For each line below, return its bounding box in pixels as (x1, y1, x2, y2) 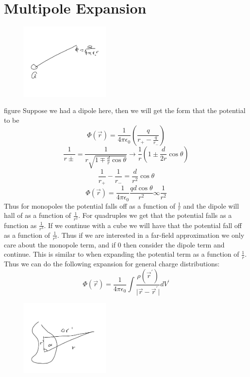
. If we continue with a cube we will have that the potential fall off (44, 220, 242, 230)
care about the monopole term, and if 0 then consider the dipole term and (4, 239, 225, 249)
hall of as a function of (4, 210, 71, 220)
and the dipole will (183, 200, 239, 211)
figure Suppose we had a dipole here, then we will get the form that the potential (4, 105, 246, 115)
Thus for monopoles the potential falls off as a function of (4, 200, 176, 211)
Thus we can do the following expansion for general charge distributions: (4, 259, 220, 269)
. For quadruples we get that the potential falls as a (78, 210, 232, 220)
